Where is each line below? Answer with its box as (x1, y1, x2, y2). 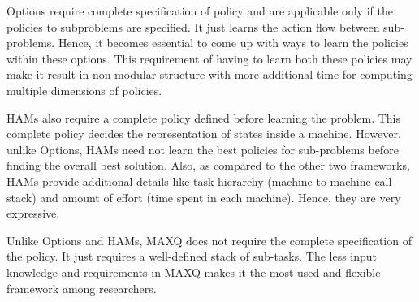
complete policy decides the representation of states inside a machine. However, (6, 125, 401, 142)
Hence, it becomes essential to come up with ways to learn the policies (58, 34, 408, 51)
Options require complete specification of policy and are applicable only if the (6, 2, 393, 19)
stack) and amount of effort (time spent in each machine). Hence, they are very (6, 188, 401, 205)
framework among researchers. (6, 279, 157, 296)
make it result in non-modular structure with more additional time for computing (6, 66, 413, 83)
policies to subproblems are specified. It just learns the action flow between (6, 18, 380, 35)
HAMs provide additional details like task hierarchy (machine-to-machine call (6, 172, 392, 189)
